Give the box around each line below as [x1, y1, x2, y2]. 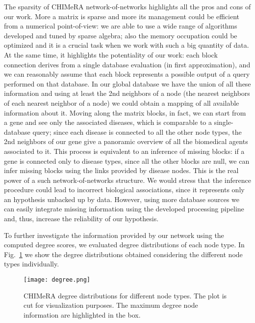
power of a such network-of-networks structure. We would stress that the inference [4, 175, 251, 185]
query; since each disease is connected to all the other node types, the [32, 126, 242, 137]
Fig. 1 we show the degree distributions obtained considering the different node [4, 249, 243, 259]
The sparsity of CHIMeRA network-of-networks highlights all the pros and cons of [4, 1, 251, 11]
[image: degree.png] [24, 276, 91, 284]
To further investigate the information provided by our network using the [4, 230, 224, 240]
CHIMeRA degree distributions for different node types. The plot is [24, 290, 227, 300]
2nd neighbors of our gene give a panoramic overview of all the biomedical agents [4, 136, 248, 147]
